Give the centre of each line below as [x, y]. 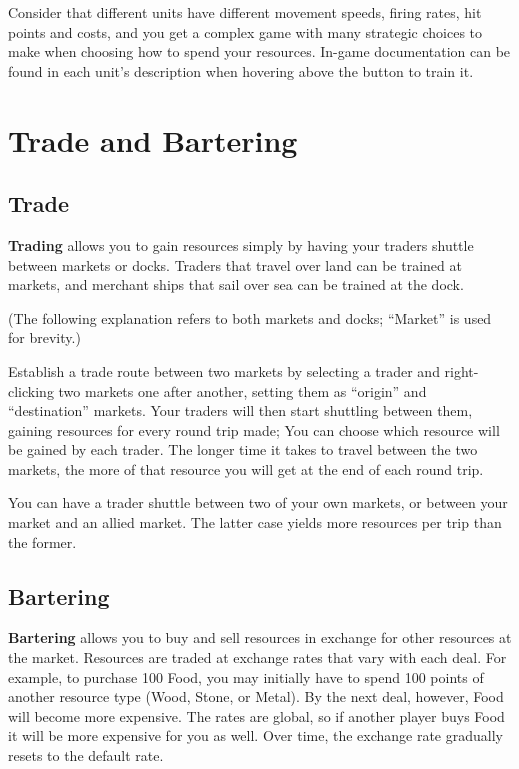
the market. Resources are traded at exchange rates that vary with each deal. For [257, 657]
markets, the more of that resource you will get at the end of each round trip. [246, 468]
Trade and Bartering [153, 139]
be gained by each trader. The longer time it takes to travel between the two [243, 449]
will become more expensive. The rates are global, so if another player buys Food [256, 715]
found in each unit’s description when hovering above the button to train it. [241, 70]
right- [461, 370]
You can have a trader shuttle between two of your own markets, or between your [258, 502]
